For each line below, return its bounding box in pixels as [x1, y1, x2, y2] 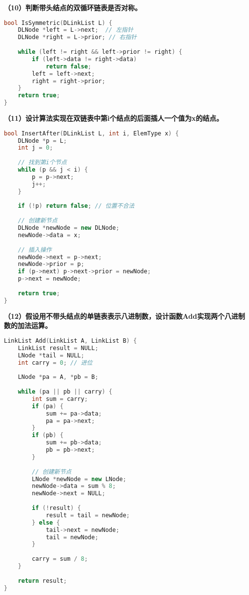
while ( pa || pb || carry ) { [18, 388, 113, 395]
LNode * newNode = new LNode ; [32, 475, 126, 483]
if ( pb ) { [32, 432, 63, 439]
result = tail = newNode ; [45, 511, 130, 519]
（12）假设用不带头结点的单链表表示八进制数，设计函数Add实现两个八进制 [4, 310, 245, 321]
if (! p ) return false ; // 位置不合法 [18, 202, 135, 210]
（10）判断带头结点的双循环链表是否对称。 [4, 2, 142, 12]
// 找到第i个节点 [18, 159, 67, 166]
